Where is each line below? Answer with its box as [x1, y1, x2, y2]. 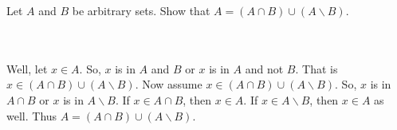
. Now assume [135, 76, 202, 93]
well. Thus [6, 107, 57, 124]
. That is [295, 60, 338, 77]
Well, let [6, 60, 48, 77]
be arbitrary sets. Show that [72, 2, 210, 18]
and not [245, 60, 284, 77]
